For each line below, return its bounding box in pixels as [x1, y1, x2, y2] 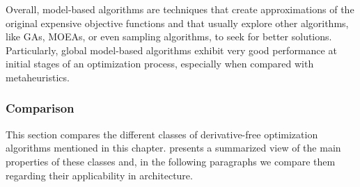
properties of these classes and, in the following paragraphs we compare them [6, 154, 336, 168]
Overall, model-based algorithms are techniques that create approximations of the [6, 2, 354, 16]
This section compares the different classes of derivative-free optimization [6, 127, 318, 141]
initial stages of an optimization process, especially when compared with [6, 56, 314, 71]
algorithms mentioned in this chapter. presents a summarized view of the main [6, 140, 341, 155]
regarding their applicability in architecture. [6, 168, 193, 182]
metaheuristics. [6, 70, 70, 84]
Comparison [6, 99, 75, 117]
